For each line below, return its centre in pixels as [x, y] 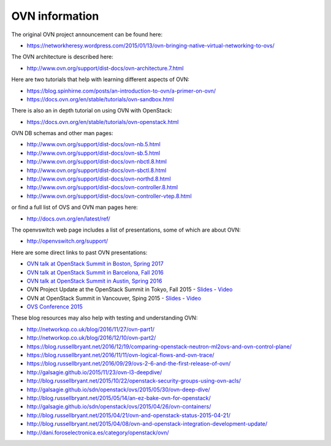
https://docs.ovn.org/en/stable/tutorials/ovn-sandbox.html [100, 99]
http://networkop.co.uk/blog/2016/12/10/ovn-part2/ [91, 338]
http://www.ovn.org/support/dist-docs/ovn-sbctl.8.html [97, 170]
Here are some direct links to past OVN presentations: [79, 252]
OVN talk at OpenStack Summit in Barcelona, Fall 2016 [95, 272]
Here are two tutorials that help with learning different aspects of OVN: [101, 79]
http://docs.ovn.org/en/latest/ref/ [68, 219]
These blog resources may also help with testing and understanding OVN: [105, 318]
